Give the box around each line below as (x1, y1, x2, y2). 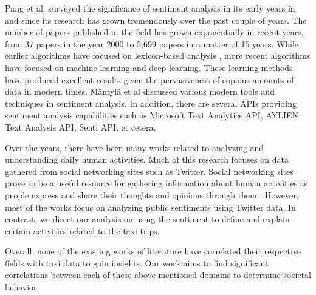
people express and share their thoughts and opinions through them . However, (5, 188, 299, 201)
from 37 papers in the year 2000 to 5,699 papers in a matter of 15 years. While (5, 37, 299, 50)
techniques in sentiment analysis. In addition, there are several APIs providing (5, 97, 297, 109)
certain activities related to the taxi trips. (5, 224, 160, 237)
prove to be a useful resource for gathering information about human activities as (5, 177, 308, 189)
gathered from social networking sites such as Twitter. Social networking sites (5, 164, 294, 177)
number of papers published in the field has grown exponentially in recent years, (5, 25, 304, 38)
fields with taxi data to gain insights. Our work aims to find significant (5, 256, 269, 269)
